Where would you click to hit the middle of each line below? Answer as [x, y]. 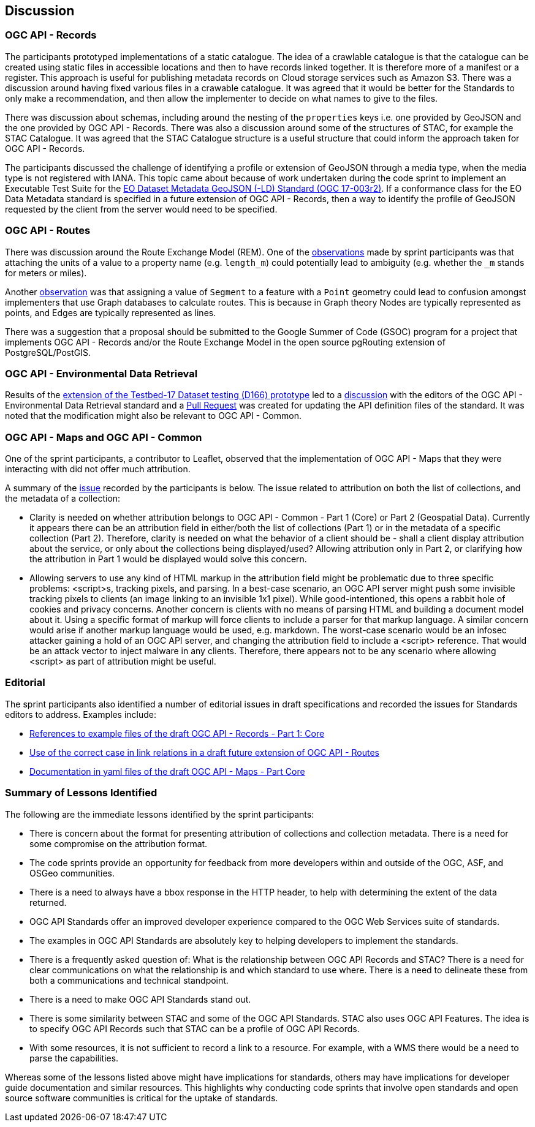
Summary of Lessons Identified [81, 793]
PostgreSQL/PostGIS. [48, 352]
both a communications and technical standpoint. [129, 980]
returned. [48, 902]
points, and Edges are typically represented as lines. [111, 312]
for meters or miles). [46, 273]
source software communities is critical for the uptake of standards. [142, 1098]
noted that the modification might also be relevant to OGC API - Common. [153, 416]
